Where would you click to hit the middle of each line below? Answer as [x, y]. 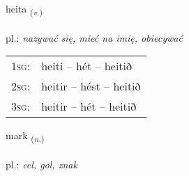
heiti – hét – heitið [86, 66]
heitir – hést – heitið [91, 86]
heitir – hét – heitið [89, 106]
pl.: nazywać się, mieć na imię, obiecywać [94, 37]
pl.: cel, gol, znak [41, 165]
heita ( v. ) [24, 9]
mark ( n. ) [25, 136]
